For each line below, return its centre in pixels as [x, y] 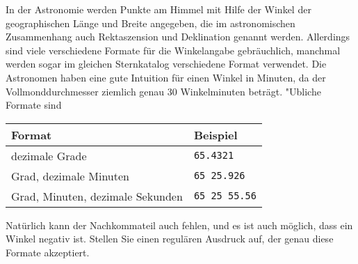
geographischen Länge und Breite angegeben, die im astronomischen [150, 23]
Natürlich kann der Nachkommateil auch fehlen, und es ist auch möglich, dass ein [179, 225]
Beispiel [215, 134]
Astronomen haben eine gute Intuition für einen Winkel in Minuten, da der [166, 77]
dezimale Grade [49, 155]
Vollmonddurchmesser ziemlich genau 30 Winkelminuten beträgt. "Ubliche [163, 91]
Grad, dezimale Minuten [70, 176]
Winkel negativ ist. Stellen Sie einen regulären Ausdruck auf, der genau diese [170, 239]
